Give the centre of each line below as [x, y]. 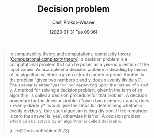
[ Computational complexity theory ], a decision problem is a [68, 59]
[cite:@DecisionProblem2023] [39, 130]
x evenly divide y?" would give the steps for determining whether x [76, 105]
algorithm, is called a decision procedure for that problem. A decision [78, 95]
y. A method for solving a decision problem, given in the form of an [76, 90]
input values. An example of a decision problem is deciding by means [78, 69]
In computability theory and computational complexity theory [70, 54]
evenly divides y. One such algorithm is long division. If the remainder [78, 111]
